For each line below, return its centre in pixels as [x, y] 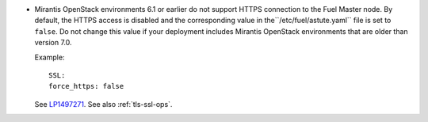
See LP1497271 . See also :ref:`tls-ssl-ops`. [103, 104]
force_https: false [86, 86]
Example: [50, 57]
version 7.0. [53, 43]
